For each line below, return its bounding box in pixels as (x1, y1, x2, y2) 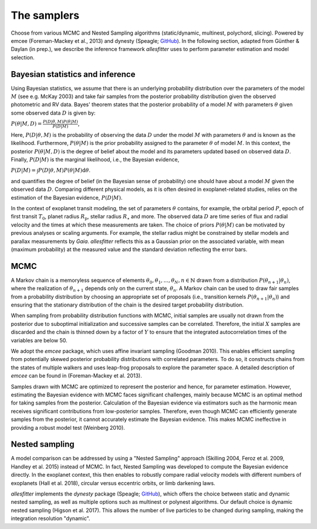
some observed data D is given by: (11, 109, 96, 116)
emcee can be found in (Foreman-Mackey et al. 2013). (11, 372, 142, 379)
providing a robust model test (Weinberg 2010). (11, 424, 126, 431)
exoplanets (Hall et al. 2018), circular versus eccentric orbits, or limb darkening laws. (11, 479, 215, 487)
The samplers (11, 9, 79, 22)
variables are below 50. (11, 336, 68, 343)
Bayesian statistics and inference (11, 69, 136, 79)
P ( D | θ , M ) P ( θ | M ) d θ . (38, 167, 91, 174)
